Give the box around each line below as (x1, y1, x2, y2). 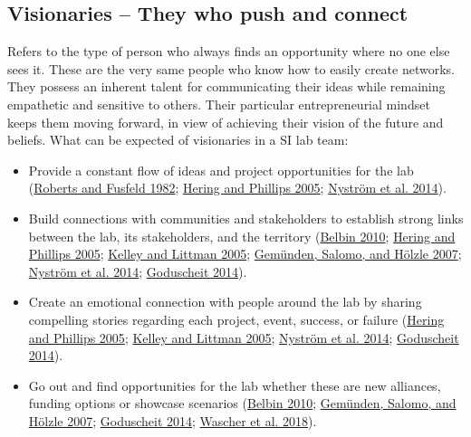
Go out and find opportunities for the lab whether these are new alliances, (28, 375, 441, 394)
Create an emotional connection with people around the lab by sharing (28, 292, 422, 311)
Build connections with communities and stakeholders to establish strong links (28, 208, 464, 227)
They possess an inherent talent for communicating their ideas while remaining (7, 77, 446, 96)
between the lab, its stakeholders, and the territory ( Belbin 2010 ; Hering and (28, 226, 456, 245)
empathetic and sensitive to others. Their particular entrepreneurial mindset (7, 94, 430, 113)
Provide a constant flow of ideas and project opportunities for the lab (28, 160, 414, 179)
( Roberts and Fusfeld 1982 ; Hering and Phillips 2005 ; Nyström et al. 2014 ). (28, 178, 447, 197)
